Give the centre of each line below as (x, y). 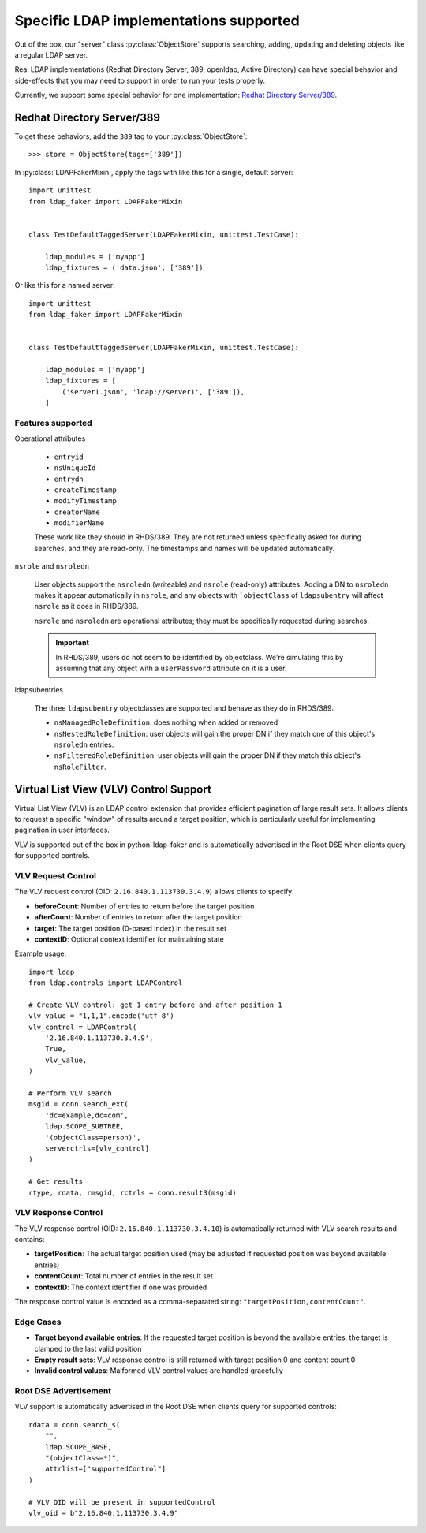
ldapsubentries (39, 690)
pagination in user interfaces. (62, 830)
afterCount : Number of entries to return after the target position (138, 917)
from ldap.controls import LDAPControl (106, 983)
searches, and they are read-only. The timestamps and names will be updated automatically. (185, 548)
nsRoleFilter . (80, 766)
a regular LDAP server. (51, 54)
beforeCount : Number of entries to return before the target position (144, 906)
